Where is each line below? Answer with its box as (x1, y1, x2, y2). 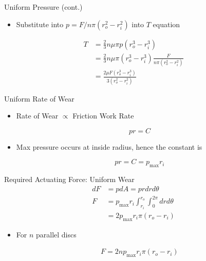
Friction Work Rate (72, 110, 134, 121)
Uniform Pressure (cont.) (4, 2, 83, 12)
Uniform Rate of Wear (4, 93, 74, 104)
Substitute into (16, 18, 64, 29)
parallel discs (36, 229, 77, 239)
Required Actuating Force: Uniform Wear (4, 174, 135, 185)
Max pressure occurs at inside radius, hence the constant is (16, 141, 202, 152)
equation (153, 18, 180, 29)
